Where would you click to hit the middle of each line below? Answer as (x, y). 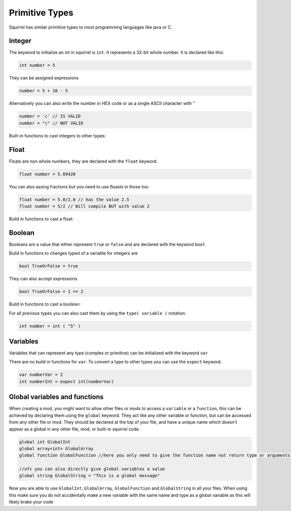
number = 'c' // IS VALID (50, 116)
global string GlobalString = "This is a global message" (89, 476)
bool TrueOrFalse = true (49, 266)
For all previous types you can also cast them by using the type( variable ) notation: (97, 313)
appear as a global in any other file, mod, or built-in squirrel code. (74, 429)
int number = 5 (37, 65)
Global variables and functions (56, 397)
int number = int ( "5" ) (50, 326)
